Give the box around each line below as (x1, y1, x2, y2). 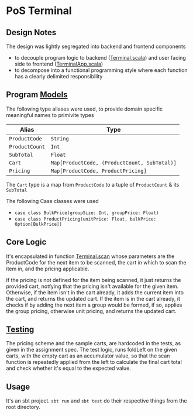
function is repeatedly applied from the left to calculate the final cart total (6, 359, 182, 366)
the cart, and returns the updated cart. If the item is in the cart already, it (6, 295, 180, 302)
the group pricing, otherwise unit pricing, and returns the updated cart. (6, 307, 177, 314)
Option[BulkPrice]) (14, 221, 63, 227)
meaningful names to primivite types (6, 111, 95, 118)
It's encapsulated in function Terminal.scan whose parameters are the (6, 253, 175, 260)
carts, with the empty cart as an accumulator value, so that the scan (6, 352, 170, 359)
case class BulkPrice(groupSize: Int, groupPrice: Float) (14, 209, 159, 216)
